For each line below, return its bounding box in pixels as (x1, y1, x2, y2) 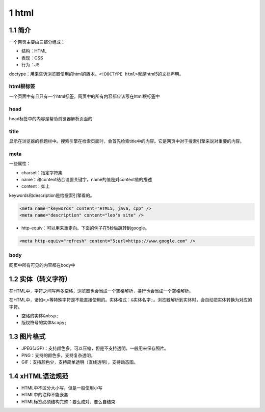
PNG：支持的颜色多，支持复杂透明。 (21, 352, 95, 358)
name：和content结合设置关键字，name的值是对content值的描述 (21, 176, 152, 182)
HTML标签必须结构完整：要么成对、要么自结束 (21, 398, 116, 405)
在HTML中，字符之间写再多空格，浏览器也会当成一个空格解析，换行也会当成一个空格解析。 (9, 288, 194, 294)
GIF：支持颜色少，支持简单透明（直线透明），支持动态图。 (21, 359, 138, 365)
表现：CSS (21, 55, 44, 61)
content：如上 (21, 183, 50, 189)
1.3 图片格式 (9, 332, 46, 341)
